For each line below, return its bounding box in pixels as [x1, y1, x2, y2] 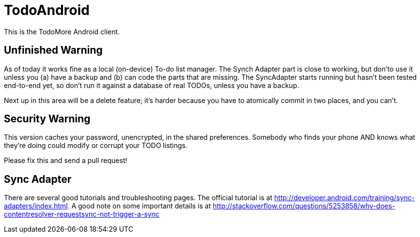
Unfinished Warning [4, 44, 103, 57]
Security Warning [4, 113, 91, 125]
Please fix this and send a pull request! [4, 156, 128, 165]
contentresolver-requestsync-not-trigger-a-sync [4, 210, 160, 219]
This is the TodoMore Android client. [4, 27, 120, 36]
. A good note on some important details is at [67, 202, 211, 210]
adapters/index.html [4, 202, 68, 210]
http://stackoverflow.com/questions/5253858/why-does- [212, 202, 395, 210]
